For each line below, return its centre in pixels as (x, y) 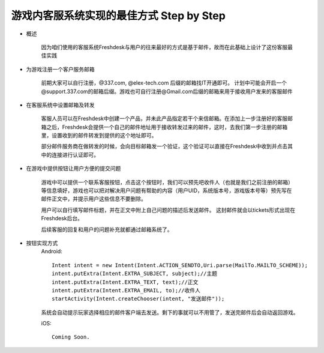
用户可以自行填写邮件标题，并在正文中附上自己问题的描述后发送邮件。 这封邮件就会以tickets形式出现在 (168, 210)
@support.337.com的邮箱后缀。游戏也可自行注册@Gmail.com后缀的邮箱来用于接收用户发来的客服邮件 (167, 91)
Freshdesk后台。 (62, 219)
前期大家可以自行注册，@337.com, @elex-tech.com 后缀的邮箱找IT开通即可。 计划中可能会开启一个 (164, 83)
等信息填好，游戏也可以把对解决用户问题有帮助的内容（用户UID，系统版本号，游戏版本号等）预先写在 (166, 191)
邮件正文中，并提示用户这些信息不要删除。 (94, 199)
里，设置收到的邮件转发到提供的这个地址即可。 (99, 136)
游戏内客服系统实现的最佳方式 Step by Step (118, 16)
